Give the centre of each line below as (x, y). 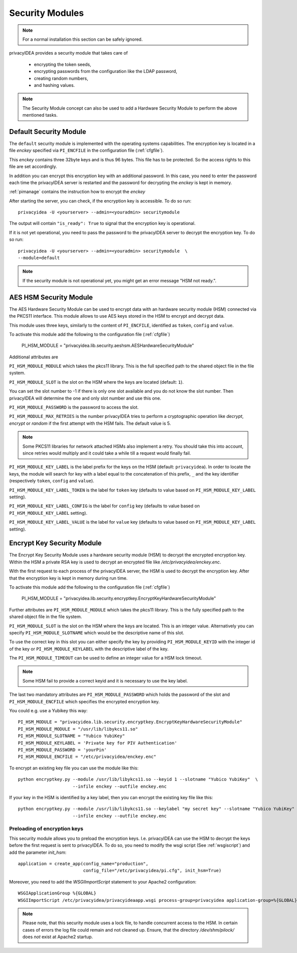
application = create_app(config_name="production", (83, 864)
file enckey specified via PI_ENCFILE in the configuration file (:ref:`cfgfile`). (87, 150)
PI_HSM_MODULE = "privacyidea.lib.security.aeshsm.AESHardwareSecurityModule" (108, 345)
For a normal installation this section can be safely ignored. (83, 39)
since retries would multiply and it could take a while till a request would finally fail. (107, 453)
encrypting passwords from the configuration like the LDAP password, (106, 71)
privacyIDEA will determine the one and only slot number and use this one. (85, 398)
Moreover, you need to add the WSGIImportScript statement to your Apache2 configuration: (103, 882)
